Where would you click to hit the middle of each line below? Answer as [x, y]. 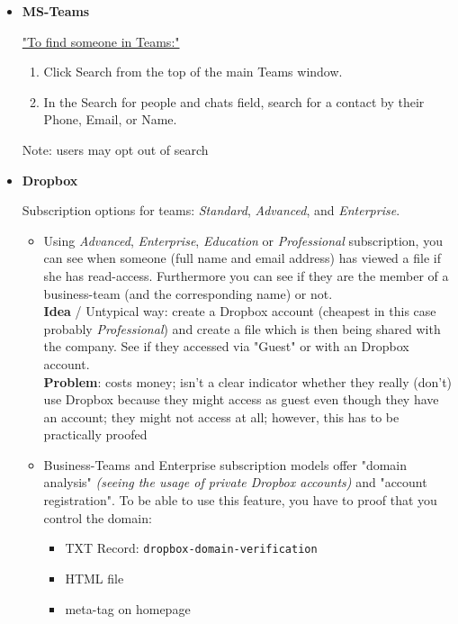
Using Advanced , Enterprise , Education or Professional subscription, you [243, 240]
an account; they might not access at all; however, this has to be [221, 416]
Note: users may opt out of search [115, 149]
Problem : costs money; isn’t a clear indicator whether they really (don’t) [248, 381]
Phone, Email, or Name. [110, 119]
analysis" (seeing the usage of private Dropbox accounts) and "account [235, 482]
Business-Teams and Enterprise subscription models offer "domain [225, 464]
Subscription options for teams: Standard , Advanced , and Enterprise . [211, 210]
